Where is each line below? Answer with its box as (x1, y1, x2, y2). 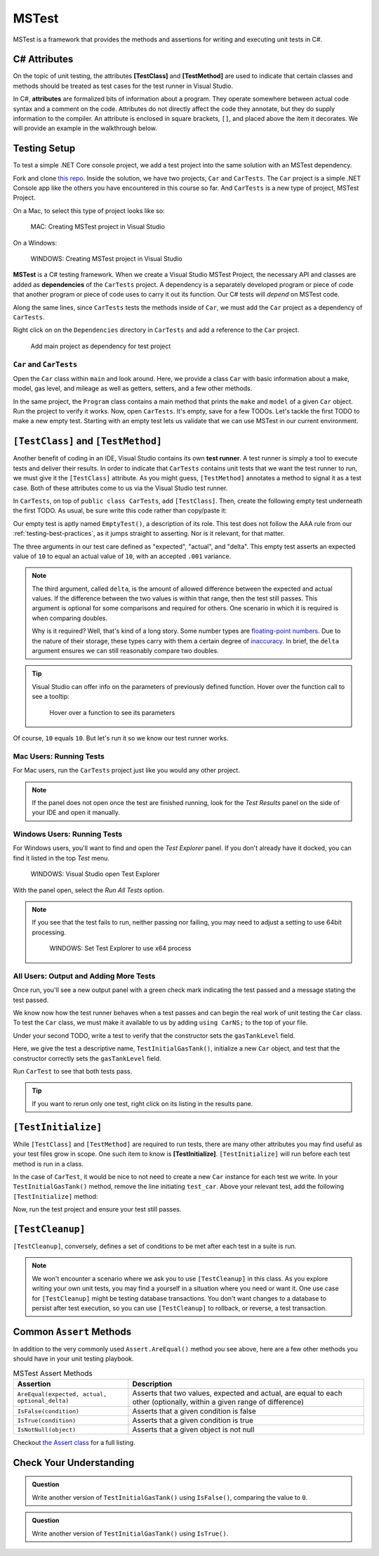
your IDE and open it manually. (32, 809, 121, 817)
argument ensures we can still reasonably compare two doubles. (32, 647, 219, 655)
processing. (32, 928, 67, 937)
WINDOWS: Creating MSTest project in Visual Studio (30, 255, 182, 263)
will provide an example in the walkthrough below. (13, 124, 158, 133)
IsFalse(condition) (17, 1407, 80, 1415)
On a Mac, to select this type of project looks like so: (13, 206, 165, 214)
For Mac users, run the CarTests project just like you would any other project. (13, 766, 240, 775)
